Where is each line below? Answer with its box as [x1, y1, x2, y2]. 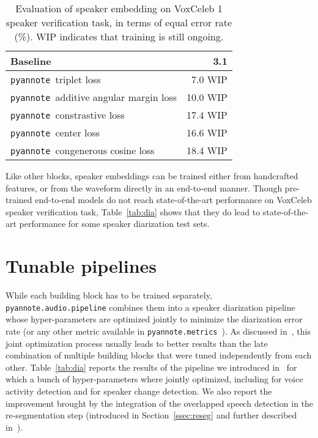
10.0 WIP [187, 90, 227, 104]
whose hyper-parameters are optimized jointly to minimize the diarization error [6, 313, 303, 325]
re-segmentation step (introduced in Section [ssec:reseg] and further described [6, 409, 297, 421]
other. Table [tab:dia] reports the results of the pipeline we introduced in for [6, 360, 297, 373]
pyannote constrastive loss [10, 108, 125, 122]
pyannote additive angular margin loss [10, 90, 177, 104]
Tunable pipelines [6, 253, 157, 278]
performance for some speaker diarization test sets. [19, 217, 210, 230]
